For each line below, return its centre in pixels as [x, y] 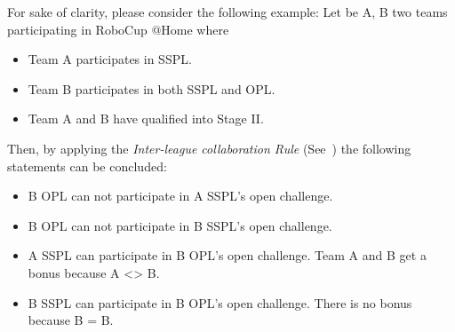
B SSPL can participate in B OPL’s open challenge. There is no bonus [220, 302]
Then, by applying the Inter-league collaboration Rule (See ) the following [209, 148]
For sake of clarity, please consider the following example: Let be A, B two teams [227, 12]
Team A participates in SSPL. [110, 59]
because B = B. [71, 320]
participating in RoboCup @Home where [118, 29]
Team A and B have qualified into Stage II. [146, 119]
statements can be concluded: [87, 166]
